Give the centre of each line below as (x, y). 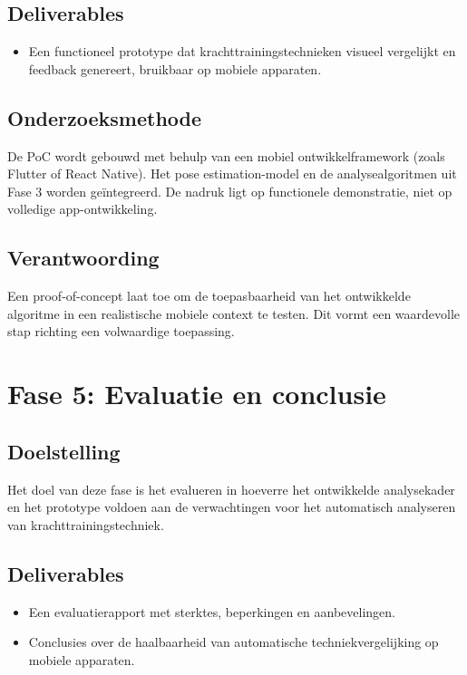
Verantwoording (83, 258)
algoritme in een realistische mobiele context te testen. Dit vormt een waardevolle (234, 313)
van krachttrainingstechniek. (86, 524)
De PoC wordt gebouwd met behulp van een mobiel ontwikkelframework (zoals (226, 155)
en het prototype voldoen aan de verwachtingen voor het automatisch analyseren (232, 507)
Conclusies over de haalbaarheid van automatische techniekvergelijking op (233, 642)
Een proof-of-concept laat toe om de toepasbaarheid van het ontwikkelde (209, 296)
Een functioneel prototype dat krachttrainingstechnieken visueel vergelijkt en (242, 51)
